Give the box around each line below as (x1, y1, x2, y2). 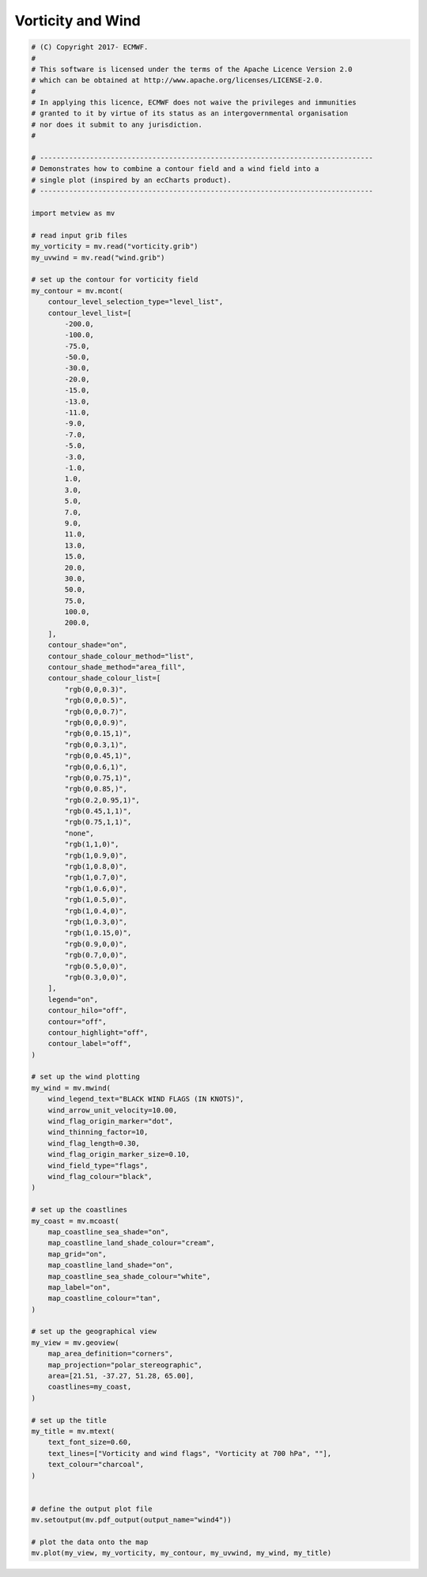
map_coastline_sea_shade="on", (47, 1227, 169, 1236)
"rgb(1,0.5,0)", (64, 895, 128, 904)
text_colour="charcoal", (47, 1460, 145, 1469)
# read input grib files (31, 230, 128, 240)
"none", (64, 828, 95, 838)
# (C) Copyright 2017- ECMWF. (31, 43, 149, 51)
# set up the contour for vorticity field (31, 275, 198, 284)
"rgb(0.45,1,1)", (64, 807, 132, 816)
